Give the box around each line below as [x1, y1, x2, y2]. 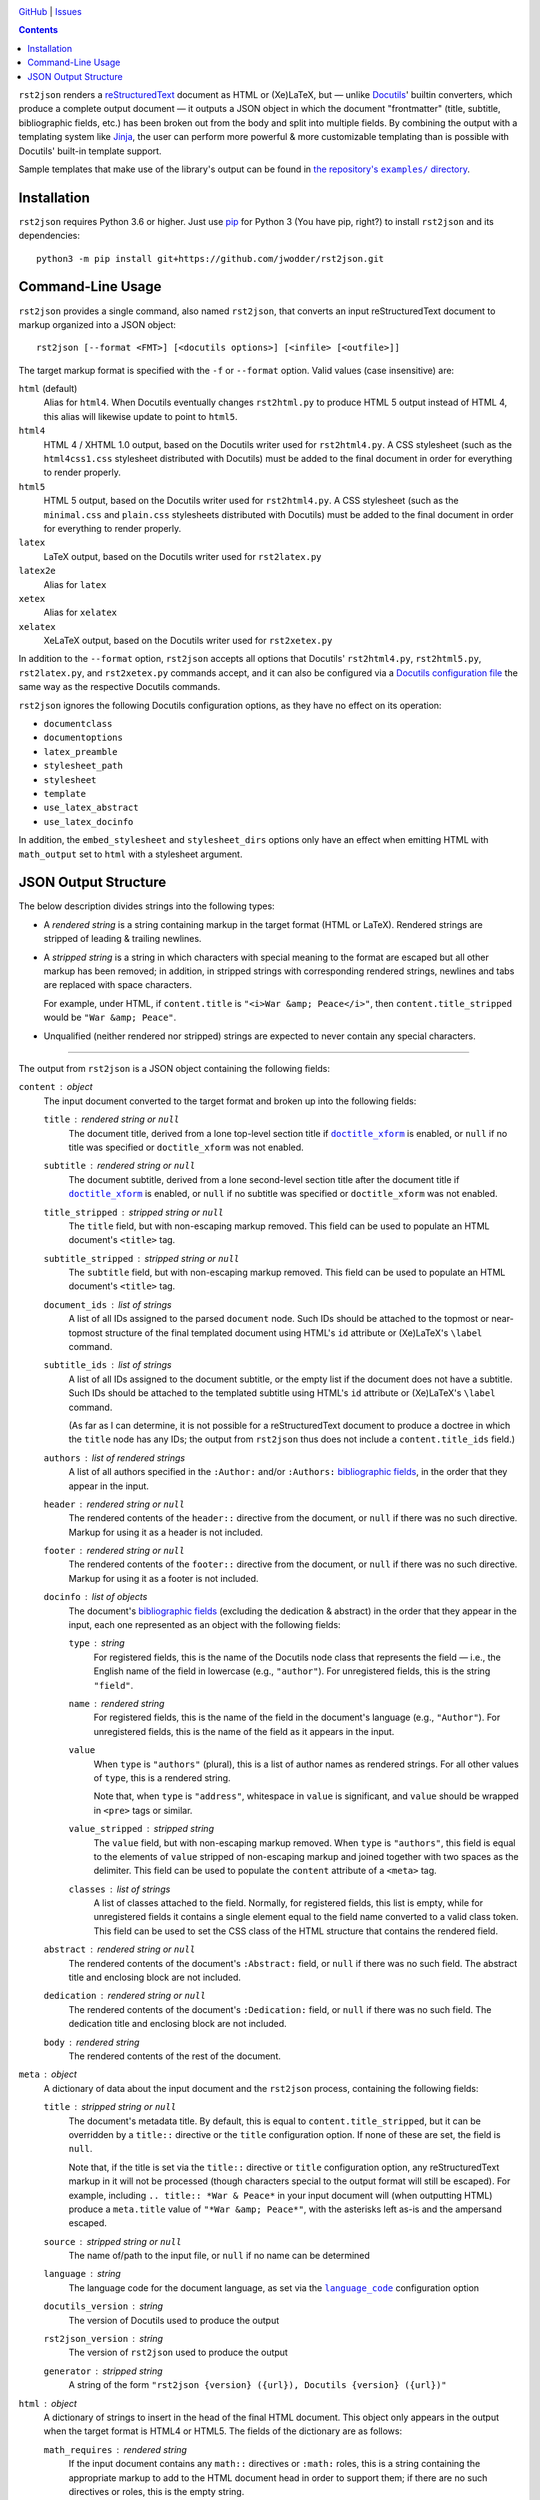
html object [18, 2397, 77, 2409]
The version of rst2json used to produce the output [68, 2346, 289, 2359]
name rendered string [68, 1698, 165, 1709]
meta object [18, 2068, 77, 2080]
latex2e [18, 565, 57, 577]
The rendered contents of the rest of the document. [68, 2050, 282, 2062]
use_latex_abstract [43, 802, 139, 814]
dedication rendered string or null [43, 1990, 206, 2002]
